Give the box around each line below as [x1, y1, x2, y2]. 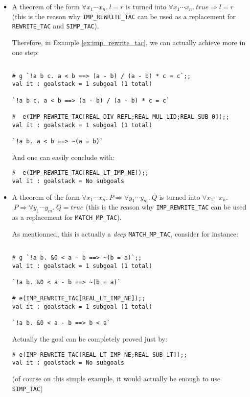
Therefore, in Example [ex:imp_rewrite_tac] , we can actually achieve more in [12, 37, 246, 47]
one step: [12, 47, 39, 57]
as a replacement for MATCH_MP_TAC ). [12, 212, 122, 222]
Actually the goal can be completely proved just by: [12, 334, 167, 344]
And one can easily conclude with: [12, 152, 115, 162]
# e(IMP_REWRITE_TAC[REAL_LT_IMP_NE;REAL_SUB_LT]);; [12, 351, 187, 358]
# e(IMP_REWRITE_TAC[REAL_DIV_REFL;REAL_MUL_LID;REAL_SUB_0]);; [12, 113, 229, 121]
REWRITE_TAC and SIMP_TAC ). [12, 21, 99, 31]
